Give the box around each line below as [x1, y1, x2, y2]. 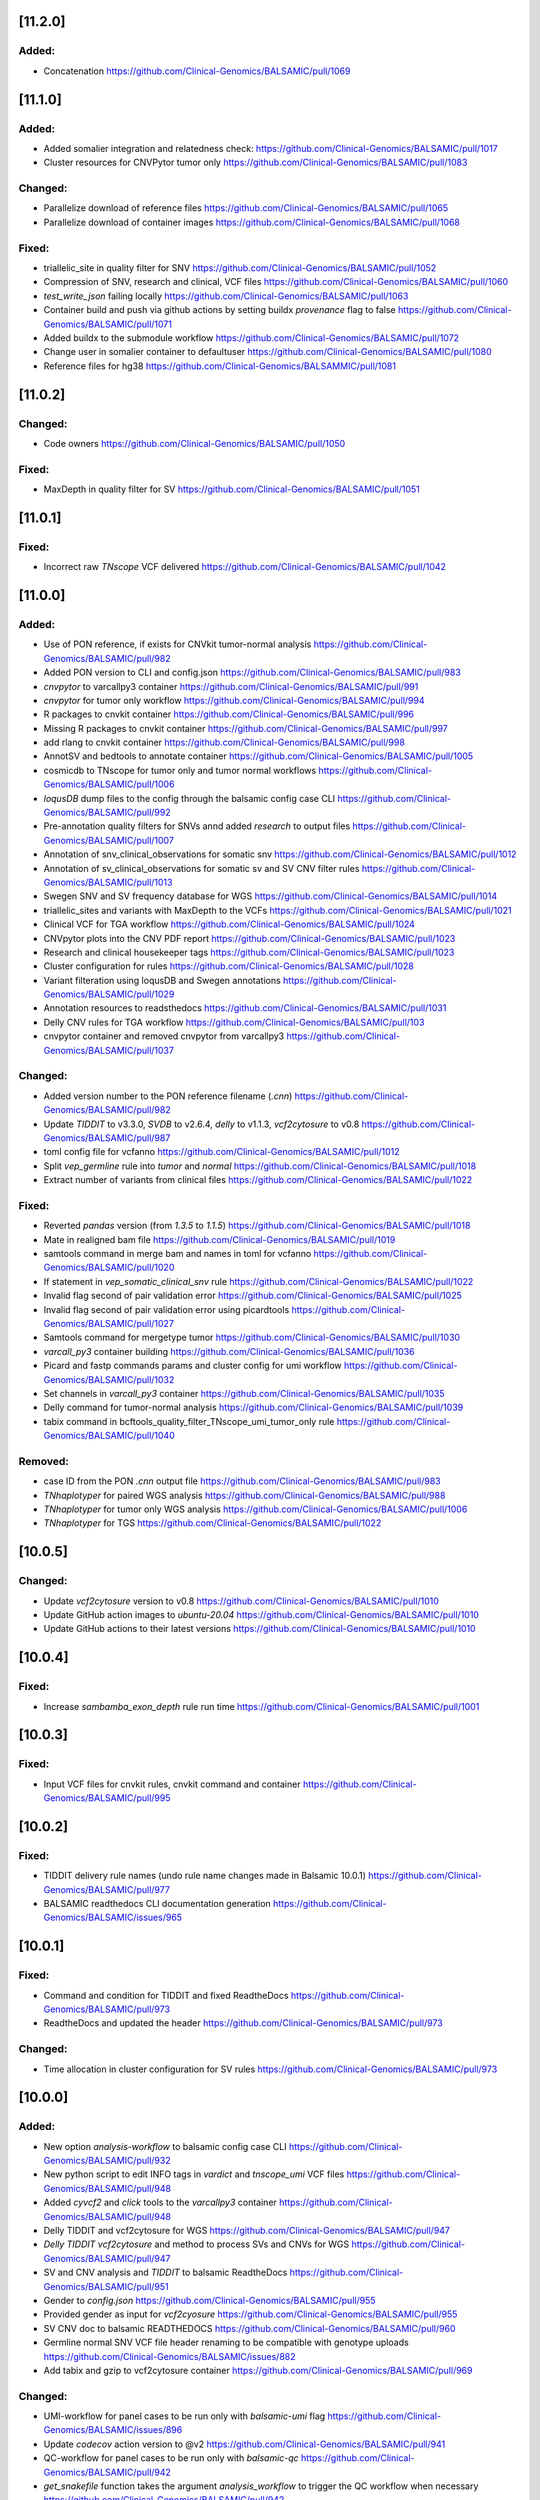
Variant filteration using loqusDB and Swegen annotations [43, 974, 282, 986]
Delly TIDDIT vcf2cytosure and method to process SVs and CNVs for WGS [43, 2238, 350, 2250]
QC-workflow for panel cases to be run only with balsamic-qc [43, 2452, 299, 2464]
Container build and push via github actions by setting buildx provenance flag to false [43, 304, 397, 316]
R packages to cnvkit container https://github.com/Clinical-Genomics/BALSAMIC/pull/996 [43, 708, 415, 720]
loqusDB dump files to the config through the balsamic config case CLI [43, 792, 336, 804]
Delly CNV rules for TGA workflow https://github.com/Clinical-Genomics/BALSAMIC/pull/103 [43, 1016, 425, 1028]
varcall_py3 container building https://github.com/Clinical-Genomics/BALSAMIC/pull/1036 [43, 1345, 415, 1357]
